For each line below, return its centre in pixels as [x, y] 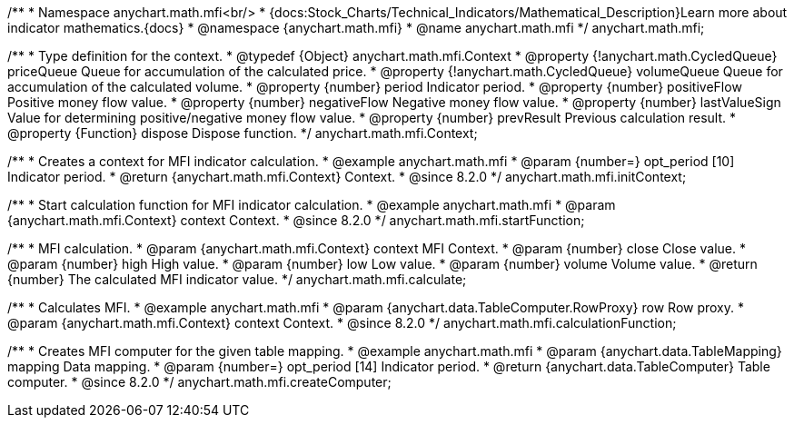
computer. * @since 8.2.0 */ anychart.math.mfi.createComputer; [199, 382]
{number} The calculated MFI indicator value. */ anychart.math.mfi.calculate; [237, 279]
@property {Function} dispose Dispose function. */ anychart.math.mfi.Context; [243, 133]
